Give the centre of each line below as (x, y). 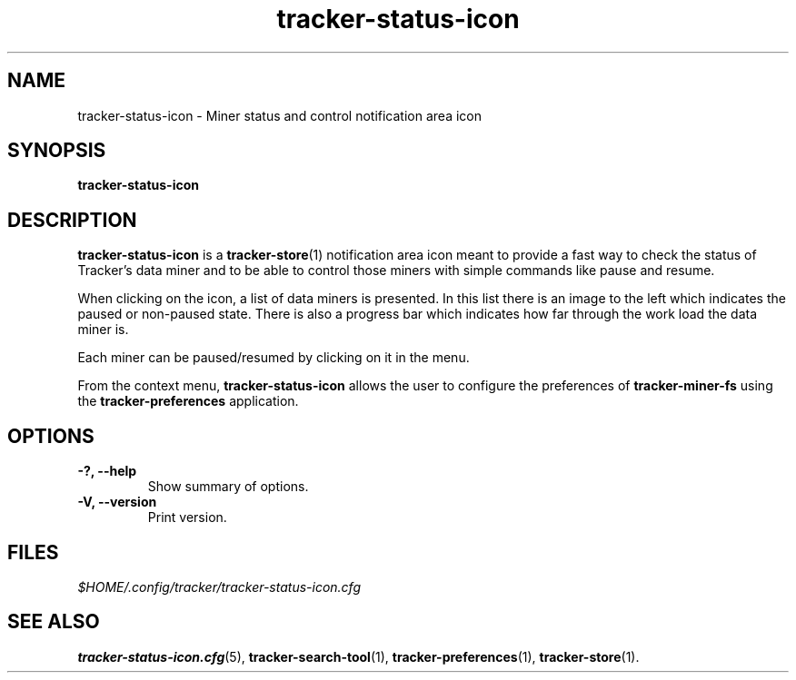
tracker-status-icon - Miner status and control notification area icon (279, 115)
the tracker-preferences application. (188, 401)
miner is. (103, 330)
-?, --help (107, 471)
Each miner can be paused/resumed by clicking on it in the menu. (274, 358)
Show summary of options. (228, 487)
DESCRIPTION (72, 220)
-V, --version (117, 502)
